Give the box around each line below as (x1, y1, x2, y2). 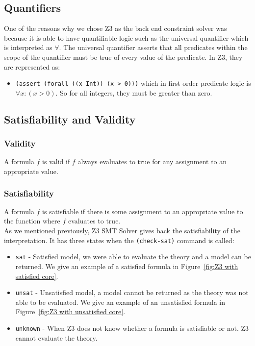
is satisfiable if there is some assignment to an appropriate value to (42, 206, 243, 216)
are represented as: (4, 61, 60, 72)
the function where (4, 216, 60, 226)
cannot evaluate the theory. (15, 332, 98, 343)
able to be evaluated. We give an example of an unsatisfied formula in (15, 297, 225, 307)
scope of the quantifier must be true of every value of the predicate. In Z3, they (4, 51, 243, 62)
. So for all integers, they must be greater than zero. (55, 87, 212, 98)
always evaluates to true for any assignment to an (77, 156, 227, 167)
